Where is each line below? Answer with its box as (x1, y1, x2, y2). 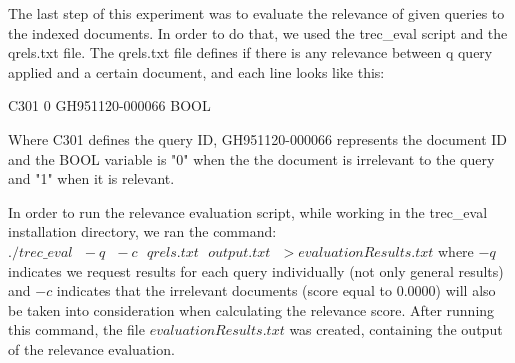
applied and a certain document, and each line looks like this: (8, 61, 385, 82)
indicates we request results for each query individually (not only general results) (8, 260, 504, 281)
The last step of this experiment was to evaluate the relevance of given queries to (8, 3, 505, 23)
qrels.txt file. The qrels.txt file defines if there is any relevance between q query (8, 42, 493, 63)
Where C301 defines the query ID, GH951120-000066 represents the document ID (8, 128, 507, 149)
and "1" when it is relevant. (8, 168, 175, 189)
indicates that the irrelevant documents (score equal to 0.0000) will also (56, 280, 496, 301)
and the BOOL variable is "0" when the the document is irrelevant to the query (8, 148, 495, 169)
